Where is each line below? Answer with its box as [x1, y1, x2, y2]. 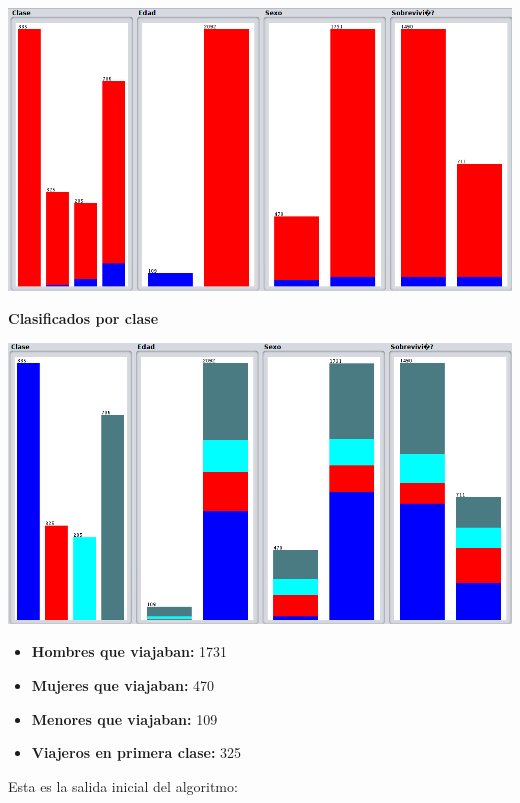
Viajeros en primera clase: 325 [31, 742, 242, 763]
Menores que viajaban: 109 [31, 708, 218, 729]
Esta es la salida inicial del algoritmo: [8, 775, 238, 796]
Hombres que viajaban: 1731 [31, 641, 228, 662]
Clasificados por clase [8, 308, 159, 329]
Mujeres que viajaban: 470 [31, 675, 215, 696]
